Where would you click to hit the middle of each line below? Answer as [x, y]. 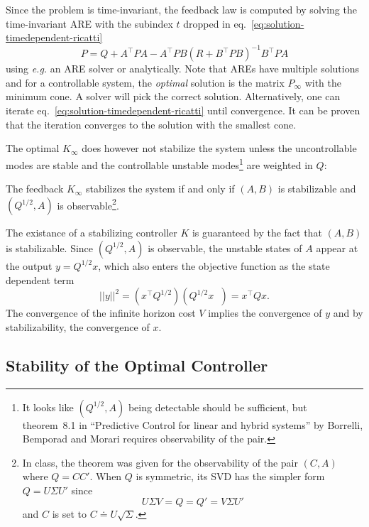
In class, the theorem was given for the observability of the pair [160, 462]
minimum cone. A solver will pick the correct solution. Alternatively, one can [173, 96]
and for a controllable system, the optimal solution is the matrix [145, 82]
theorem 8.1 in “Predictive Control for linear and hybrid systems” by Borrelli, [193, 424]
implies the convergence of [265, 313]
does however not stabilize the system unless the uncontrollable [219, 148]
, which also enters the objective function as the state [214, 265]
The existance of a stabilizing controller [92, 233]
